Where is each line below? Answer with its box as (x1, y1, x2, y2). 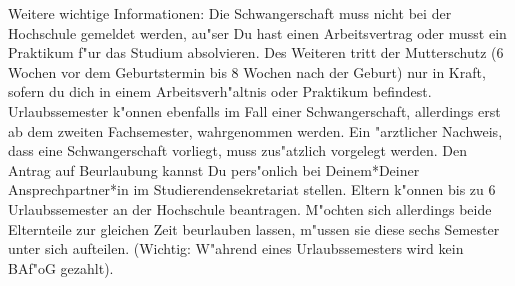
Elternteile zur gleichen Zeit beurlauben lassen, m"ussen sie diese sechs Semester (8, 218, 500, 239)
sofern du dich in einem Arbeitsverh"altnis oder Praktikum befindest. (8, 81, 432, 102)
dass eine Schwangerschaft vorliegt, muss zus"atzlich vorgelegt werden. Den (8, 140, 468, 161)
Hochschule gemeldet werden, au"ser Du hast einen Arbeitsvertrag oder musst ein (8, 22, 507, 43)
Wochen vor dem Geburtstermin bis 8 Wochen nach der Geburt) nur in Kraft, (8, 61, 486, 82)
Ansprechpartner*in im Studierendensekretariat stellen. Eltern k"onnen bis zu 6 (8, 179, 496, 200)
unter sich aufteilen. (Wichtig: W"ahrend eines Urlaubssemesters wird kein (8, 238, 464, 259)
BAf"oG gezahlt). (8, 257, 114, 278)
